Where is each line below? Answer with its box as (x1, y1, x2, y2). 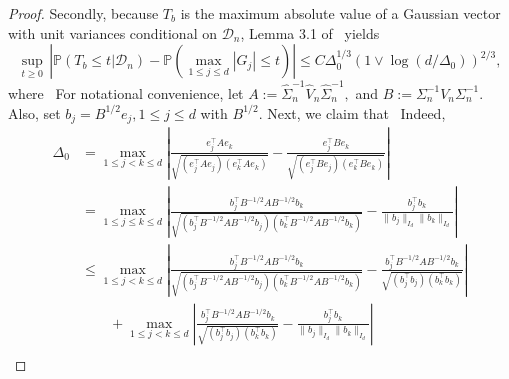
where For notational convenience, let (8, 82, 244, 103)
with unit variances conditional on (8, 22, 217, 43)
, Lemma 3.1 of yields (240, 22, 380, 43)
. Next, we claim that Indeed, (258, 102, 446, 123)
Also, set (8, 102, 61, 123)
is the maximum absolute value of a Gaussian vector (180, 3, 501, 23)
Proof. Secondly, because (8, 3, 159, 23)
